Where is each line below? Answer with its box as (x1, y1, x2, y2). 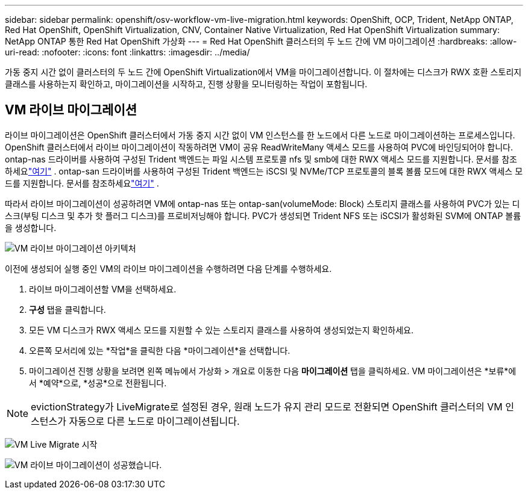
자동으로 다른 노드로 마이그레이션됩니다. (69, 415, 240, 427)
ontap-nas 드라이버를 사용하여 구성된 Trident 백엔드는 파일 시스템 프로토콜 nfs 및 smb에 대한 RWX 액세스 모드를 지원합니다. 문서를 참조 (5, 153, 517, 164)
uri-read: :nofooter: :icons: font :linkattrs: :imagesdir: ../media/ (5, 47, 250, 57)
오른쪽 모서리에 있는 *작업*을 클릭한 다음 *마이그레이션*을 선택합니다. (29, 345, 291, 356)
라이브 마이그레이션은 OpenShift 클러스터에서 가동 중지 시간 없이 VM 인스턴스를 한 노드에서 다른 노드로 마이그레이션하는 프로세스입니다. (5, 129, 515, 140)
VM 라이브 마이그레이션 (5, 102, 137, 118)
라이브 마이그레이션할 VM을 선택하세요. (29, 283, 177, 294)
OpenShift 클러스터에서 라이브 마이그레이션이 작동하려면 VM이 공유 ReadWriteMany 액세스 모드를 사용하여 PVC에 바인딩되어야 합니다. (5, 141, 513, 152)
